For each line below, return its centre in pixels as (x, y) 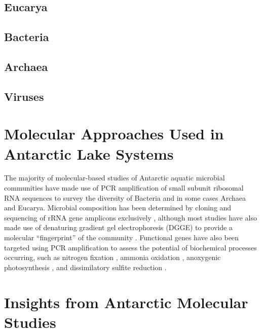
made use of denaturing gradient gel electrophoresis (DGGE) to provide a (118, 227)
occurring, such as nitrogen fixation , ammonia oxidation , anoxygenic (113, 257)
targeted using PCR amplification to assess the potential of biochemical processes (130, 247)
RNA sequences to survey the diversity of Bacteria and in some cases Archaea (125, 197)
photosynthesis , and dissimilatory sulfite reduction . (85, 267)
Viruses (24, 96)
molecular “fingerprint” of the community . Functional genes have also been (121, 237)
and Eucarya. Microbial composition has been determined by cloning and (118, 208)
